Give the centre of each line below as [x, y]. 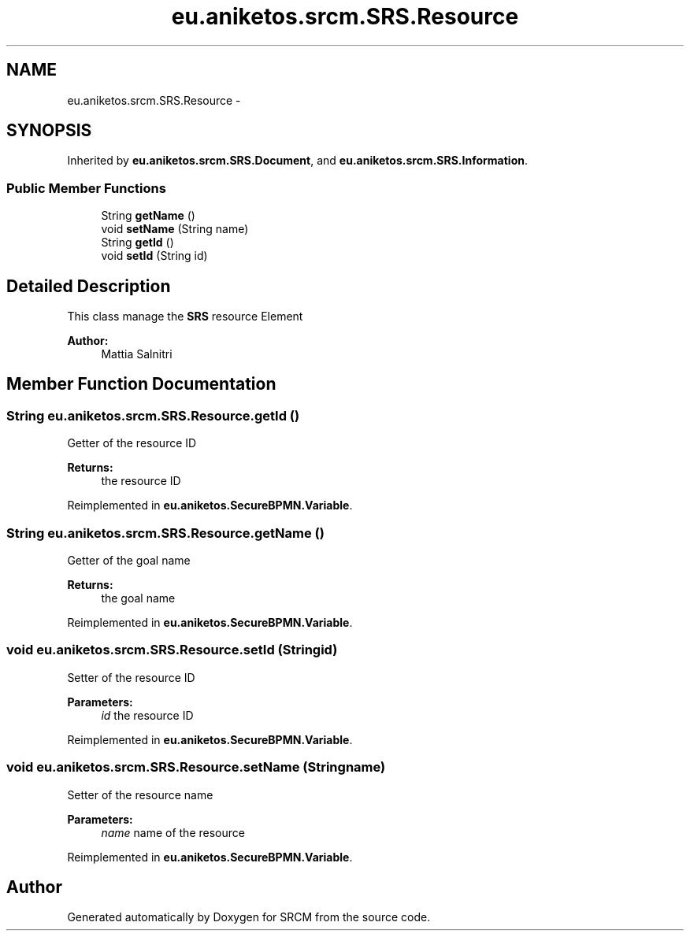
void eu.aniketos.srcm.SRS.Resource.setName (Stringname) [196, 767]
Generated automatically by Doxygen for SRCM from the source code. [249, 917]
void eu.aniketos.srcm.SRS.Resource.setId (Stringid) [172, 650]
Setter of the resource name [140, 794]
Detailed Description [89, 286]
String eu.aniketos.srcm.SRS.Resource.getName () [165, 533]
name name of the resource [173, 832]
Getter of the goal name [129, 560]
